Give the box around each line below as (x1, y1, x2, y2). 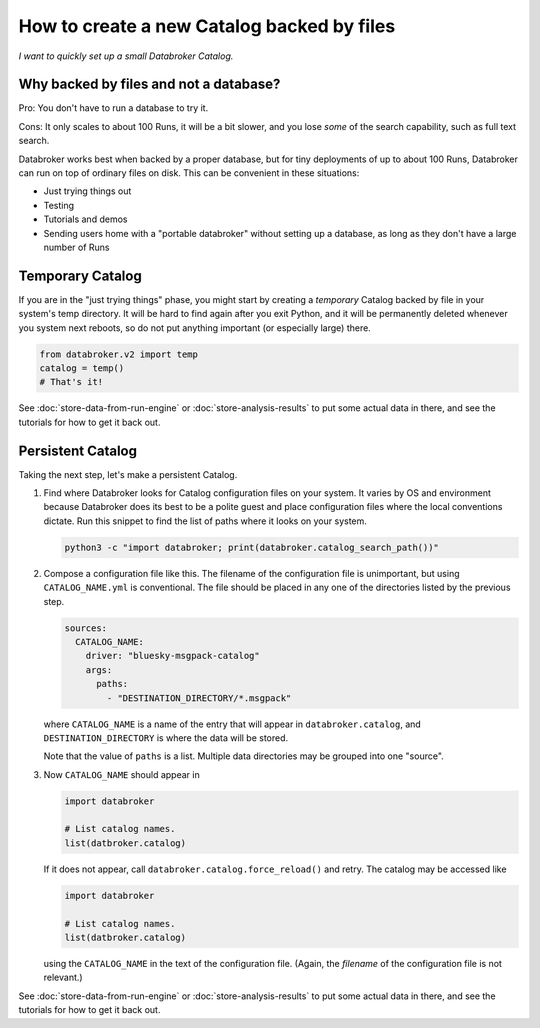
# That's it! (39, 376, 104, 388)
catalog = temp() (39, 363, 125, 374)
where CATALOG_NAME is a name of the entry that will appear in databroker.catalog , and (43, 718, 422, 730)
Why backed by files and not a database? (18, 76, 281, 93)
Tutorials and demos (43, 213, 128, 225)
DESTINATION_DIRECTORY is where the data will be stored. (43, 731, 289, 744)
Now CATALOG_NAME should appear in (43, 768, 200, 780)
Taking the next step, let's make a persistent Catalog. (18, 468, 238, 480)
